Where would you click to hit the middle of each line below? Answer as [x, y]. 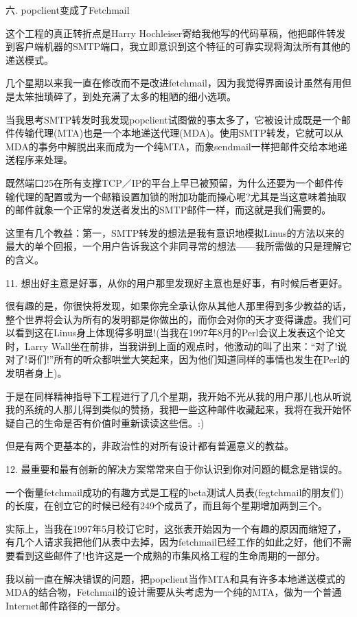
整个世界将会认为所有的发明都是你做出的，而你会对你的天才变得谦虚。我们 [174, 319]
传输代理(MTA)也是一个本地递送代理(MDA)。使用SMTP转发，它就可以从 [179, 133]
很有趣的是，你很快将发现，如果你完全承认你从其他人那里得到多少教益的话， [178, 306]
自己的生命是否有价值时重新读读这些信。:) [110, 422]
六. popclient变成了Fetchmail [68, 10]
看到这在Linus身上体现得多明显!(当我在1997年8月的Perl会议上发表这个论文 [180, 333]
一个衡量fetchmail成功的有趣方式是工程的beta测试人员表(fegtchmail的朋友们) [175, 492]
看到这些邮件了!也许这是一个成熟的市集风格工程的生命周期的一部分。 [170, 555]
